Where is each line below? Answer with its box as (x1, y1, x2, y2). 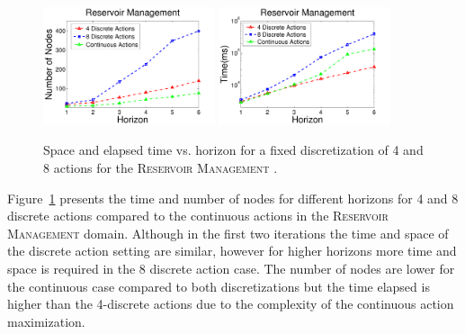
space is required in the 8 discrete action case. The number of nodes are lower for (7, 258, 455, 277)
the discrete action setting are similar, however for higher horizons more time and (7, 241, 457, 260)
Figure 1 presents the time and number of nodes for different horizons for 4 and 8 (7, 188, 459, 207)
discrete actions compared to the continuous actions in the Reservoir (7, 206, 389, 225)
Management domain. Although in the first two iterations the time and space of (7, 223, 449, 242)
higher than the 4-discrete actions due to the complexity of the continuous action (7, 294, 454, 313)
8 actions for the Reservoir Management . (43, 158, 278, 176)
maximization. (7, 311, 85, 330)
